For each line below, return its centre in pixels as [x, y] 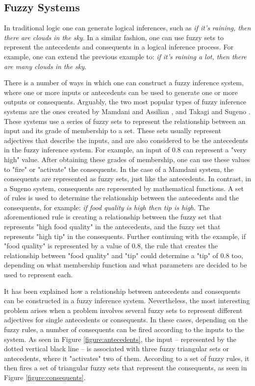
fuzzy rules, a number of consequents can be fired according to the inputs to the [124, 329]
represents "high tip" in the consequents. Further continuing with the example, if [125, 236]
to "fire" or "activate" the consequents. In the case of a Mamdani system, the [119, 169]
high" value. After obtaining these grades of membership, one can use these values [127, 159]
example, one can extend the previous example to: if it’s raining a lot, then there [125, 56]
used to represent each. [38, 275]
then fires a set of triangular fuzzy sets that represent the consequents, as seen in [126, 368]
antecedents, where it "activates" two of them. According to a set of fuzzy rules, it [127, 358]
